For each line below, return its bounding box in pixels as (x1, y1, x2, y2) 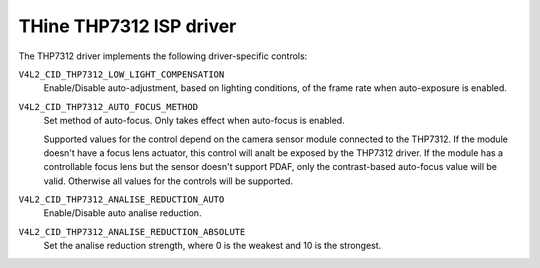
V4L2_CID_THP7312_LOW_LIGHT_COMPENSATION (18, 68, 225, 80)
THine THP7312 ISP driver (18, 15, 237, 37)
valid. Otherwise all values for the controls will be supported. (43, 175, 294, 187)
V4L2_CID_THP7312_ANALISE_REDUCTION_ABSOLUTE (18, 226, 246, 237)
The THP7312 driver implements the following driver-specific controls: (18, 50, 308, 62)
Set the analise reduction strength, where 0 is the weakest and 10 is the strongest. (43, 240, 382, 252)
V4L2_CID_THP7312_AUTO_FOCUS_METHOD (18, 101, 199, 112)
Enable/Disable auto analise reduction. (43, 207, 202, 219)
